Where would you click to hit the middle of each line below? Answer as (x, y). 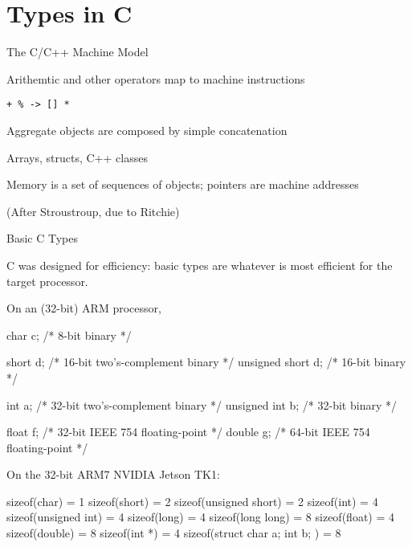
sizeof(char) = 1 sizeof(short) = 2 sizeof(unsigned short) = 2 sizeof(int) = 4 (192, 501)
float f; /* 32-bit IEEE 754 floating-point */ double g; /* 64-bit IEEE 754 (188, 432)
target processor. (47, 281)
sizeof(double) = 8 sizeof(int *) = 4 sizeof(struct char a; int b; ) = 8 (174, 533)
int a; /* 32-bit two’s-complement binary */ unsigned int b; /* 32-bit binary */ (202, 404)
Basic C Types (42, 238)
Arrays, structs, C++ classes (77, 157)
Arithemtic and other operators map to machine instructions (156, 78)
